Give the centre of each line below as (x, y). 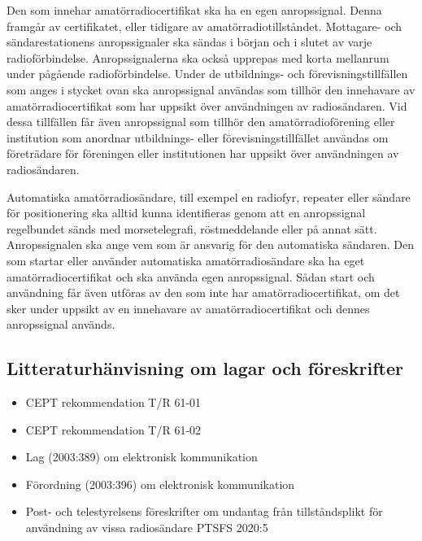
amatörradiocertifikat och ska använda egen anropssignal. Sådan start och (191, 276)
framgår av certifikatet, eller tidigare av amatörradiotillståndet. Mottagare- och (204, 26)
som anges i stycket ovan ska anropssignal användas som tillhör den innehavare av (211, 89)
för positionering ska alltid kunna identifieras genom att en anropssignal (186, 213)
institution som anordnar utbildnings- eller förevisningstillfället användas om (198, 137)
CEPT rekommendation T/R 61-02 (113, 429)
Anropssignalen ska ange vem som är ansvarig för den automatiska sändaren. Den (211, 244)
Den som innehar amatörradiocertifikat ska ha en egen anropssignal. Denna (194, 10)
